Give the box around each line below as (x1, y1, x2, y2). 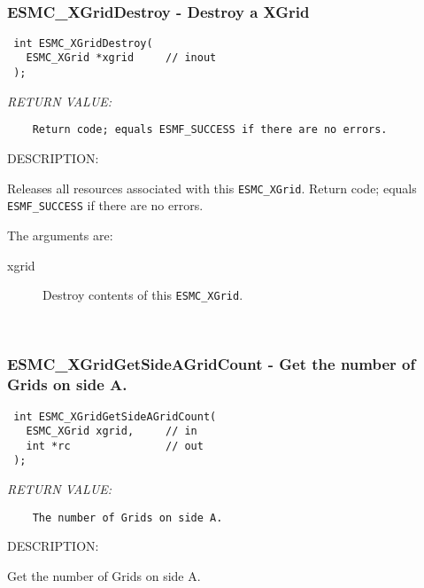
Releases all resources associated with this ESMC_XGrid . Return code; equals (7, 178, 417, 197)
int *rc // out (26, 439, 204, 452)
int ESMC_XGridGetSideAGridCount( (13, 410, 217, 423)
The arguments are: (7, 225, 113, 244)
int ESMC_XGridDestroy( (13, 36, 153, 50)
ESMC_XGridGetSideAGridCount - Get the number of (7, 353, 416, 375)
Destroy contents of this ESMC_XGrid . (42, 286, 243, 304)
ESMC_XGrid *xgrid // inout (26, 51, 217, 65)
